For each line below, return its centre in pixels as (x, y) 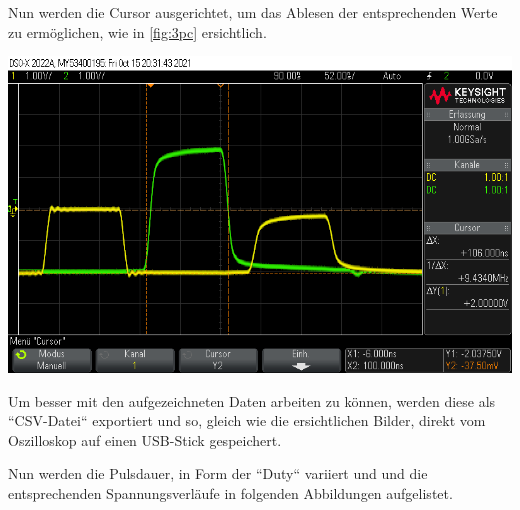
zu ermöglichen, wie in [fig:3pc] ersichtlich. (137, 31)
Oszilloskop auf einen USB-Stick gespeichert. (145, 439)
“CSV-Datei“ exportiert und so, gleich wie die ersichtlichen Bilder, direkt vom (247, 420)
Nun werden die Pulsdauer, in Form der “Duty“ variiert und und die (218, 473)
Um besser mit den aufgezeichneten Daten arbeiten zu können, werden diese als (252, 400)
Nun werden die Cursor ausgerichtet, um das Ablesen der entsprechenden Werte (253, 12)
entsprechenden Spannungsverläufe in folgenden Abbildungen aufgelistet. (230, 493)
